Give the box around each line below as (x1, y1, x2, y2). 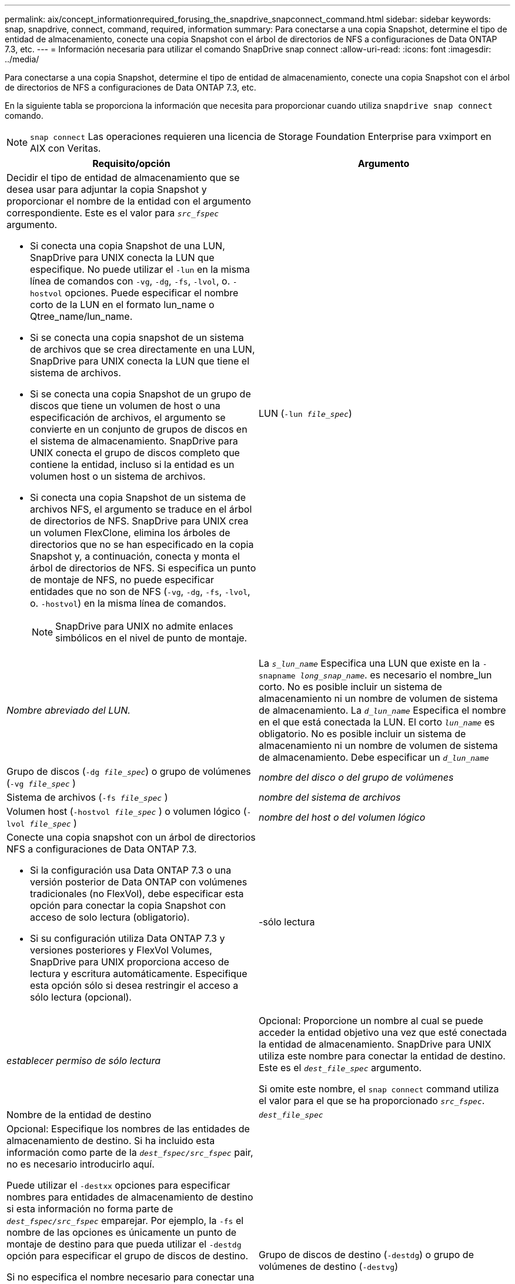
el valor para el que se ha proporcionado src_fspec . (259, 1095, 485, 1106)
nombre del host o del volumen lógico (259, 811, 426, 823)
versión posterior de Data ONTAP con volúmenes (30, 876, 248, 888)
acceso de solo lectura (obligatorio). (30, 911, 190, 923)
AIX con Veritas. (30, 142, 101, 154)
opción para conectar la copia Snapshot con (30, 900, 226, 911)
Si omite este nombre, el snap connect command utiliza (259, 1083, 499, 1095)
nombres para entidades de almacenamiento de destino (6, 1191, 253, 1203)
